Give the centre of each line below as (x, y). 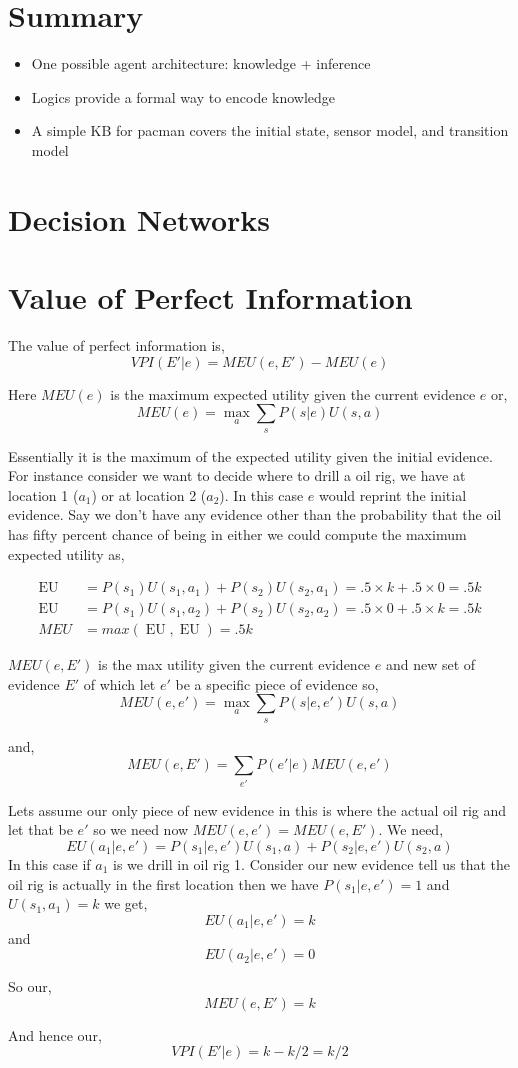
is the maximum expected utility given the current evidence (293, 393)
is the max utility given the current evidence (234, 664)
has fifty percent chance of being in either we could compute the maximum (237, 533)
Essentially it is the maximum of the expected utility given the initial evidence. (250, 455)
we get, (126, 903)
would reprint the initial (392, 494)
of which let (119, 683)
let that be (40, 829)
